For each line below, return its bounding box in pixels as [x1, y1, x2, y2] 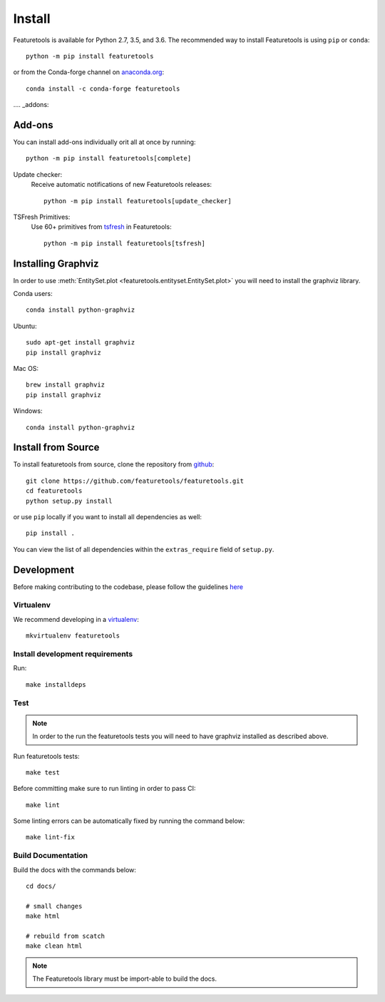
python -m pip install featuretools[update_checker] [43, 197, 232, 205]
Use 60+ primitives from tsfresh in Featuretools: [31, 223, 172, 231]
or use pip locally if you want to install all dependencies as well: [13, 513, 202, 521]
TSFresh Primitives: [13, 213, 71, 221]
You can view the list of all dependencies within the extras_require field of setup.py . [13, 545, 274, 553]
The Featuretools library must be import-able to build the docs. [32, 974, 217, 983]
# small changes [26, 902, 83, 910]
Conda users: [13, 290, 53, 298]
